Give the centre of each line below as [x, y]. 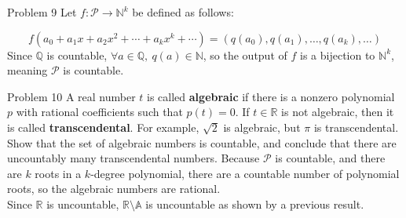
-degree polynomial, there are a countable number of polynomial [245, 173]
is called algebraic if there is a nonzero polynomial [271, 96]
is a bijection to [338, 54]
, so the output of [245, 54]
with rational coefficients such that [99, 112]
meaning [27, 70]
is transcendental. [356, 127]
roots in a [58, 173]
